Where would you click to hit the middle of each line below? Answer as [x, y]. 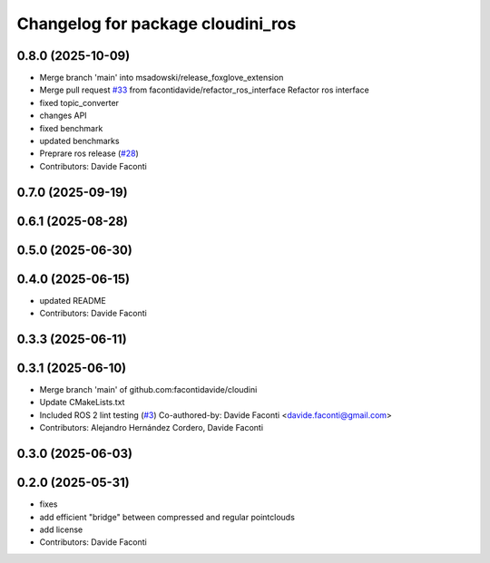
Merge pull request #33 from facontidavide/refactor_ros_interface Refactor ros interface [204, 90]
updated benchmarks [79, 141]
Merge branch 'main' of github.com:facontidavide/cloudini [148, 390]
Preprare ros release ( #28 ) [89, 153]
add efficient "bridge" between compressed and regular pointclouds [167, 517]
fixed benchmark [71, 128]
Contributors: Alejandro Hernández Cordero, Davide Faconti [151, 428]
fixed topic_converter [79, 102]
